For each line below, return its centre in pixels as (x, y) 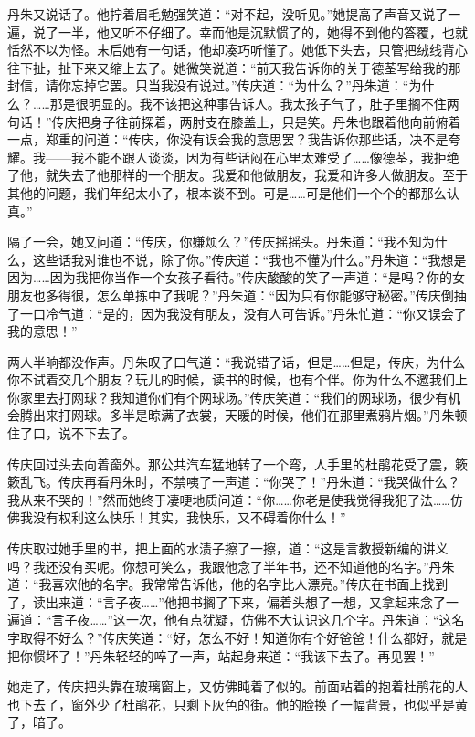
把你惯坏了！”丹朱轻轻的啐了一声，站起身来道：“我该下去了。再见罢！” (221, 655)
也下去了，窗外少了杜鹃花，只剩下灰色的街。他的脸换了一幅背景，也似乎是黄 (237, 704)
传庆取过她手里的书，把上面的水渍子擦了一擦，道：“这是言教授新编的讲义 (228, 548)
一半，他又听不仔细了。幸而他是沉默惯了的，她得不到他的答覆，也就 (263, 32)
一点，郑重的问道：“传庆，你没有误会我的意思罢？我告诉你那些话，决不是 (228, 139)
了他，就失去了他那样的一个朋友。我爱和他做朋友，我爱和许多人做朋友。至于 (237, 175)
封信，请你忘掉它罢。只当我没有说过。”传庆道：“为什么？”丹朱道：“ (208, 85)
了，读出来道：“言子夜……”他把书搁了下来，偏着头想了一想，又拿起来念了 (227, 601)
